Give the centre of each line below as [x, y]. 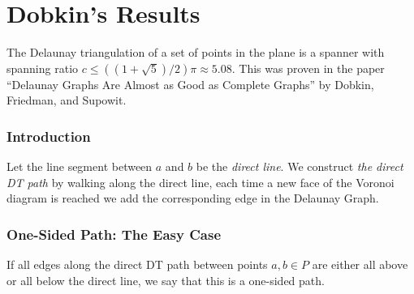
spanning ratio [43, 68]
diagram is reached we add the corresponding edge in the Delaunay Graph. [193, 198]
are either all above [360, 264]
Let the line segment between [80, 166]
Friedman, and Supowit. [67, 100]
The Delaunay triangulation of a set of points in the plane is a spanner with [196, 52]
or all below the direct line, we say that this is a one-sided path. [166, 280]
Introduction [49, 136]
